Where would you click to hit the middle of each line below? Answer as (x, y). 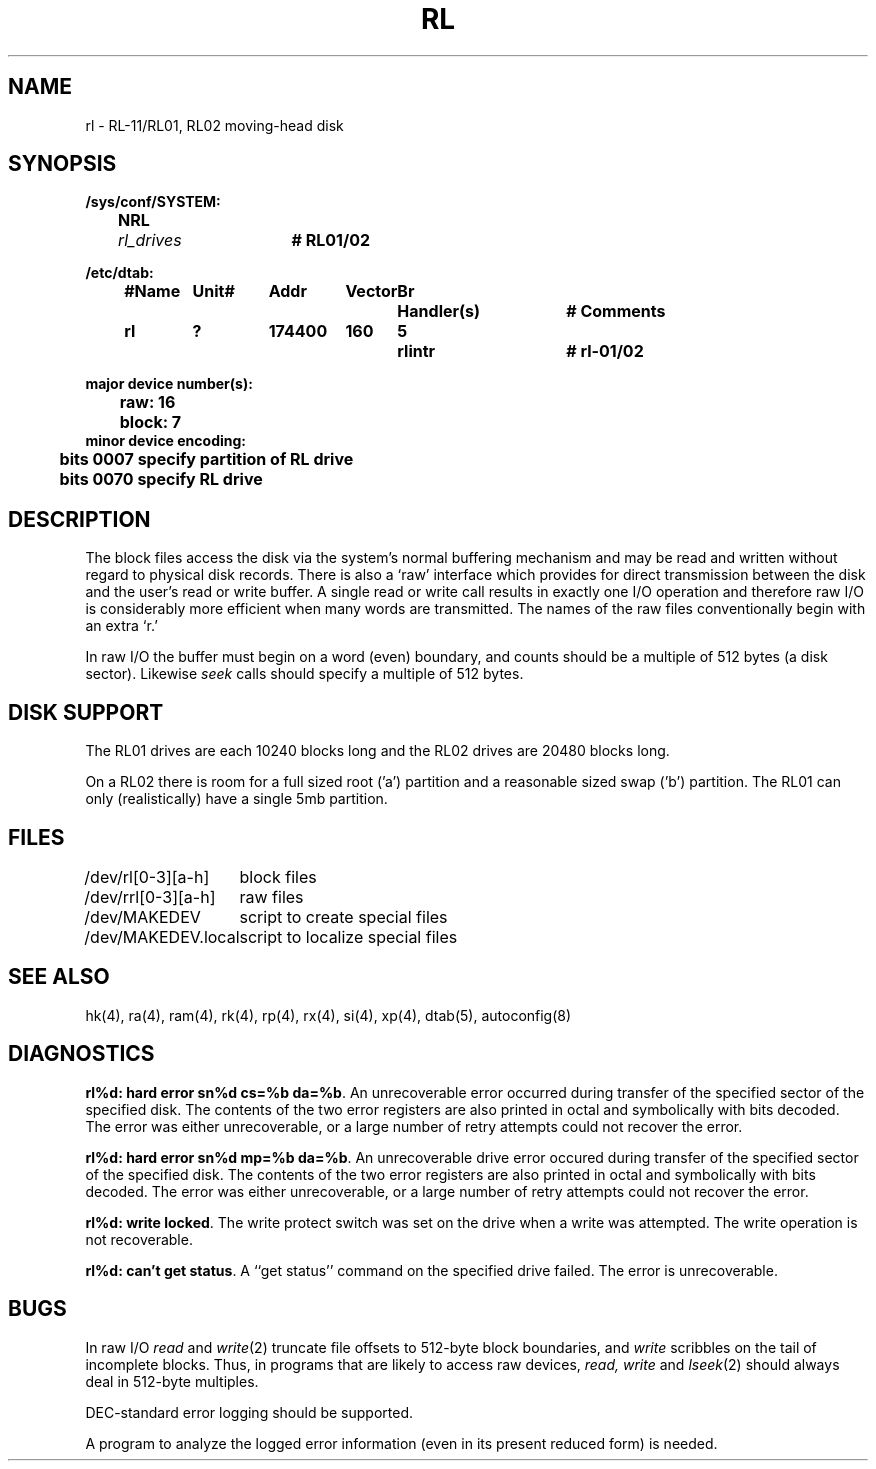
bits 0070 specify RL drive (161, 479)
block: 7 (150, 422)
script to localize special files (348, 936)
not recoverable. (139, 1239)
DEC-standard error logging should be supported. (249, 1412)
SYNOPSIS (62, 164)
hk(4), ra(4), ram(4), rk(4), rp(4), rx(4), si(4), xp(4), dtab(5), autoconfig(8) (328, 1015)
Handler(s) (439, 311)
